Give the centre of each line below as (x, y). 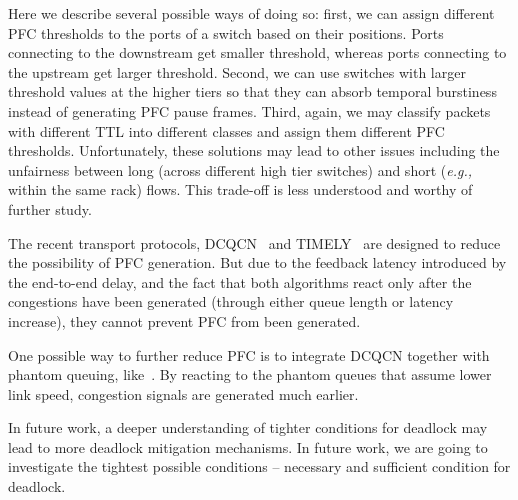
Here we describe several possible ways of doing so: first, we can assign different (251, 13)
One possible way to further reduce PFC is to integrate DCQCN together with (249, 354)
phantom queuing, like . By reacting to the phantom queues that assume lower (250, 374)
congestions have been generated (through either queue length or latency (231, 301)
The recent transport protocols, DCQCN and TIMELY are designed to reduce (254, 242)
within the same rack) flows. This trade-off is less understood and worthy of (240, 189)
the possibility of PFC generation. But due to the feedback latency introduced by (257, 262)
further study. (50, 208)
